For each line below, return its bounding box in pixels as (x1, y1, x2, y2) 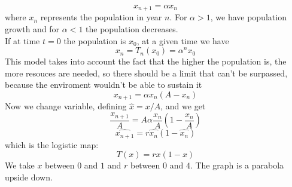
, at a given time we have (136, 34, 229, 47)
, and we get (160, 100, 206, 112)
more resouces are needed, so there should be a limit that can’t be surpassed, (5, 66, 288, 79)
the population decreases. (86, 23, 178, 35)
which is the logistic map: (5, 138, 99, 151)
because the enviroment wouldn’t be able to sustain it (5, 78, 202, 91)
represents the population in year (40, 11, 162, 23)
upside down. (5, 170, 53, 183)
